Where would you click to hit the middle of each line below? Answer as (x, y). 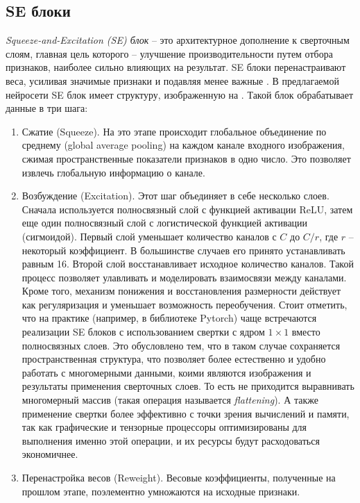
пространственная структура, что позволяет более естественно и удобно (174, 359)
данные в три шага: (47, 108)
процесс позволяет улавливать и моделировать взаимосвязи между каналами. (184, 277)
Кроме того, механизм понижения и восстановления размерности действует (181, 291)
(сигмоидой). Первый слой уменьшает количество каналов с (149, 236)
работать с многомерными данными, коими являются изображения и (166, 372)
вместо (306, 332)
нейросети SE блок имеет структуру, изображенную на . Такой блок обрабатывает (180, 94)
